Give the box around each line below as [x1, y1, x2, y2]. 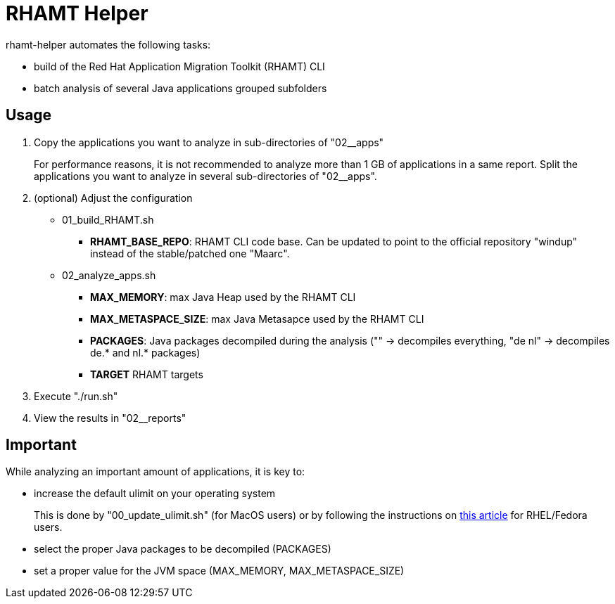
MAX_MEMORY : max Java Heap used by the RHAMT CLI [90, 290, 356, 303]
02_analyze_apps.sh [62, 269, 156, 281]
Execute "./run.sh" [34, 390, 118, 402]
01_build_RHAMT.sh [62, 213, 154, 226]
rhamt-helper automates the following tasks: [6, 38, 211, 51]
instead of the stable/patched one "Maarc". [90, 247, 290, 259]
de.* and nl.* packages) [90, 346, 201, 359]
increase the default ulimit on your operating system [34, 487, 276, 500]
